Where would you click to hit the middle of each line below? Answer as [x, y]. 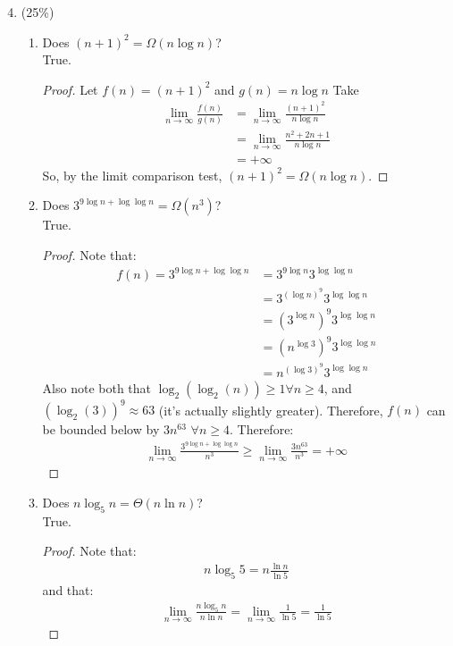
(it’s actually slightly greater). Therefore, [271, 410]
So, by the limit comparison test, [132, 175]
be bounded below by [101, 429]
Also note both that [97, 387]
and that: [68, 590]
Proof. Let [70, 89]
